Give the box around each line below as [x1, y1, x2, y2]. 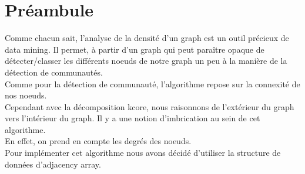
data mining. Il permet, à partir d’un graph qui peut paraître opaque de [5, 43, 264, 55]
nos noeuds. [5, 89, 47, 101]
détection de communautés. [5, 66, 103, 78]
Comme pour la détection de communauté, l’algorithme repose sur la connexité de [5, 77, 300, 90]
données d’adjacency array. [5, 158, 101, 170]
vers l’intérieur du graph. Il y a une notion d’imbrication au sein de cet [5, 112, 260, 124]
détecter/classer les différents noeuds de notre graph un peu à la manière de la [5, 54, 287, 67]
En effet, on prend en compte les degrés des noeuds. [5, 135, 192, 147]
